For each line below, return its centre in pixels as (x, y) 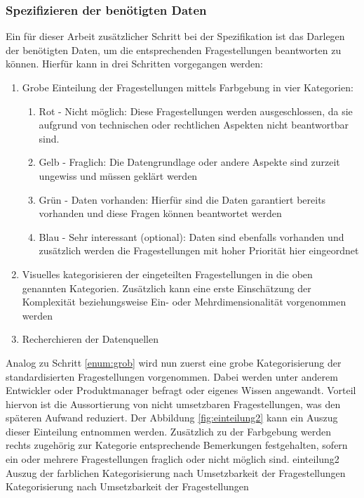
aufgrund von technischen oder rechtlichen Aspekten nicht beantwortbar (194, 125)
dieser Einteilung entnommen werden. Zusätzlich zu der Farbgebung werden (168, 431)
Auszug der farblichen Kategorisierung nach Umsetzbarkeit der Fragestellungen (176, 472)
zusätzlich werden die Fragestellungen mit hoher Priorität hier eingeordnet (199, 250)
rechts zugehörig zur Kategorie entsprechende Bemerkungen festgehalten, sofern (177, 445)
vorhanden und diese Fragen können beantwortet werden (160, 213)
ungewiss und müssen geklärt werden (118, 175)
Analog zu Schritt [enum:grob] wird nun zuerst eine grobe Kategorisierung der (174, 362)
